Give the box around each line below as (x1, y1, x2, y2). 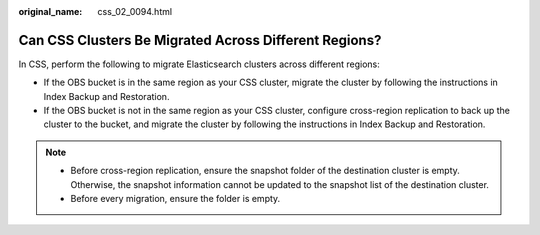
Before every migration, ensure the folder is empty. (70, 193, 281, 205)
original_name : (18, 6, 83, 17)
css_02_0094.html (97, 6, 173, 17)
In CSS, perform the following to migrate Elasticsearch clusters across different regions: (18, 58, 380, 70)
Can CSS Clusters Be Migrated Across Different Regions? (18, 31, 382, 49)
